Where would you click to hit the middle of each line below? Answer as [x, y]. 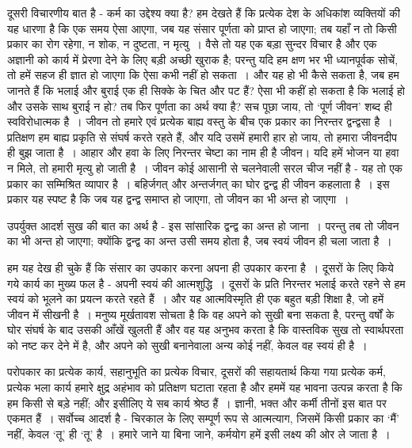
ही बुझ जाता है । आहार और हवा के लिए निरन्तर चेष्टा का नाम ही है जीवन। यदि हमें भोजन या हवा [203, 152]
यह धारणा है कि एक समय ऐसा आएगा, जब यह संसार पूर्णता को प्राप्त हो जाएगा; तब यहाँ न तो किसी [202, 28]
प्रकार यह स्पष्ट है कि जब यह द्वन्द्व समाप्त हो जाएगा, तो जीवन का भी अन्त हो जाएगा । [178, 199]
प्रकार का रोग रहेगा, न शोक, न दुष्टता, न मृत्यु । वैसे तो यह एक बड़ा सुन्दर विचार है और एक [192, 44]
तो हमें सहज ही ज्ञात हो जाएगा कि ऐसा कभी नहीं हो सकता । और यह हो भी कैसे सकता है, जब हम [203, 75]
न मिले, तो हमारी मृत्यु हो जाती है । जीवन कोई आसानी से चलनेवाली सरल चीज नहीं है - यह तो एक [205, 167]
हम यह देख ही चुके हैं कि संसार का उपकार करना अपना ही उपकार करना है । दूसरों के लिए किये [200, 267]
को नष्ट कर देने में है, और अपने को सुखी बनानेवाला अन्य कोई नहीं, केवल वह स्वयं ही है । [187, 345]
